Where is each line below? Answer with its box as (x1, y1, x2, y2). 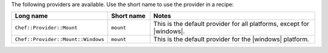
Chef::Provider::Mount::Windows (15, 36, 104, 42)
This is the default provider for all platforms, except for (153, 20, 310, 28)
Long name (15, 12, 48, 20)
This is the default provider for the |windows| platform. (153, 35, 310, 43)
